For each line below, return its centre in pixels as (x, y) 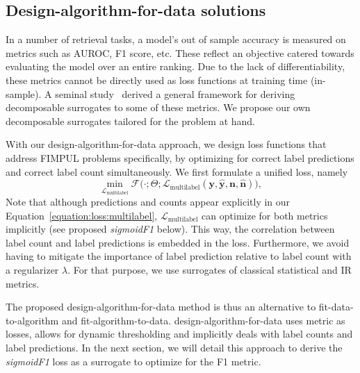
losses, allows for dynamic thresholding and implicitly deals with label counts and (179, 334)
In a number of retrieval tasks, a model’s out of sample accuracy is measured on (176, 39)
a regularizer (32, 269)
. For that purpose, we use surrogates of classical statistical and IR (210, 269)
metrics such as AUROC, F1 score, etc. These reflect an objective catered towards (180, 52)
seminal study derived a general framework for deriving (175, 93)
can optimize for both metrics (265, 215)
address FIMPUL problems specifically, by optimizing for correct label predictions (180, 157)
